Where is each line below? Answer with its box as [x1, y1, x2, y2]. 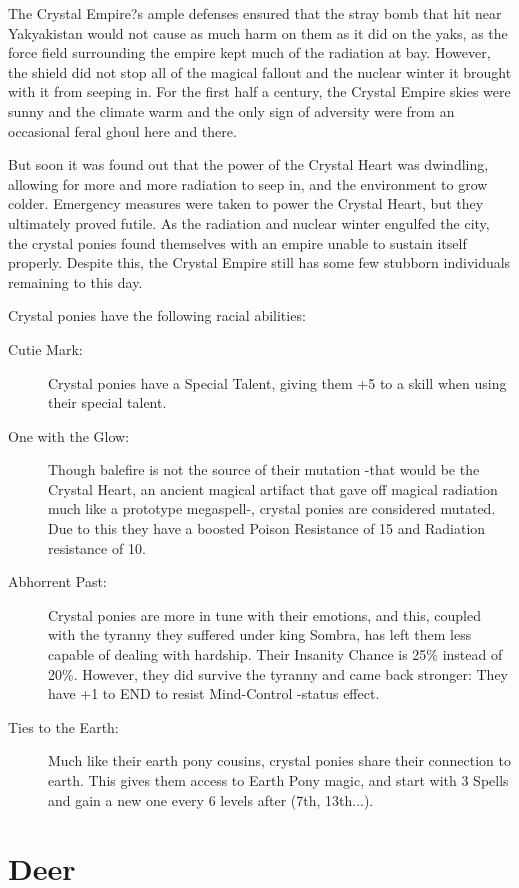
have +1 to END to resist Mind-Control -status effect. [48, 683, 380, 704]
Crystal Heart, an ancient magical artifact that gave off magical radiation [48, 478, 498, 499]
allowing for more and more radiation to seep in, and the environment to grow [8, 173, 488, 194]
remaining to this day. [8, 271, 143, 292]
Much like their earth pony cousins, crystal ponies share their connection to [48, 750, 511, 771]
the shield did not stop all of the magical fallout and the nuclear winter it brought [8, 61, 512, 82]
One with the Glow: [8, 425, 130, 446]
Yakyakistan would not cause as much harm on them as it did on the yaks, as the [8, 22, 508, 43]
